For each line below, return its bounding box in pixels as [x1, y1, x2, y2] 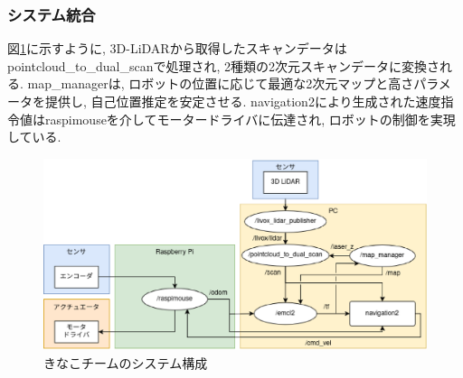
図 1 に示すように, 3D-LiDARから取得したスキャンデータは [7, 39, 347, 58]
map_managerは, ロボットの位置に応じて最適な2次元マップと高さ [27, 74, 414, 93]
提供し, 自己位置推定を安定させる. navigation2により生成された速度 [44, 92, 441, 110]
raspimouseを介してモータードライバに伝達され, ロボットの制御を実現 [44, 109, 456, 128]
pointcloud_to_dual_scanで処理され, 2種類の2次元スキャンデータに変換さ [7, 56, 440, 75]
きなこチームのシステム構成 [43, 353, 208, 372]
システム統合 [7, 3, 96, 25]
